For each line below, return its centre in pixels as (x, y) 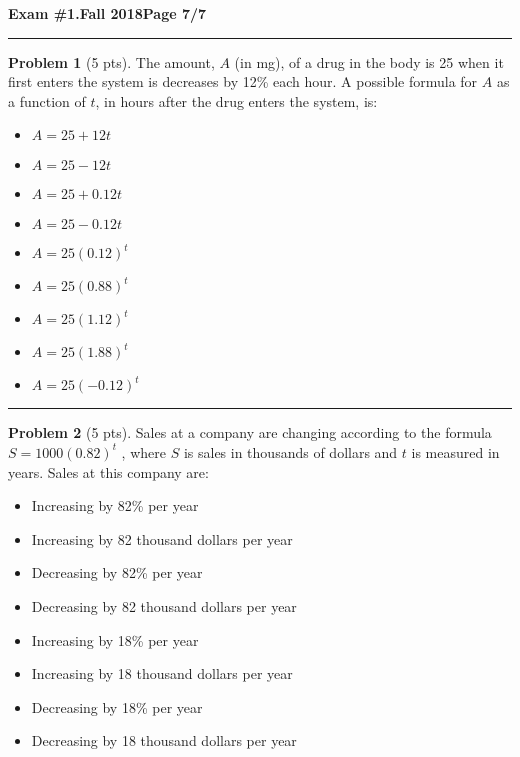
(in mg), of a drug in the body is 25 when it (369, 61)
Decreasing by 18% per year (117, 706)
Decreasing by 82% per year (117, 572)
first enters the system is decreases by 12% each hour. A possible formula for (243, 81)
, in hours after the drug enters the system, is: (236, 100)
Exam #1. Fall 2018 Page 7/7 (107, 13)
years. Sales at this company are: (108, 471)
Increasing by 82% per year (115, 505)
